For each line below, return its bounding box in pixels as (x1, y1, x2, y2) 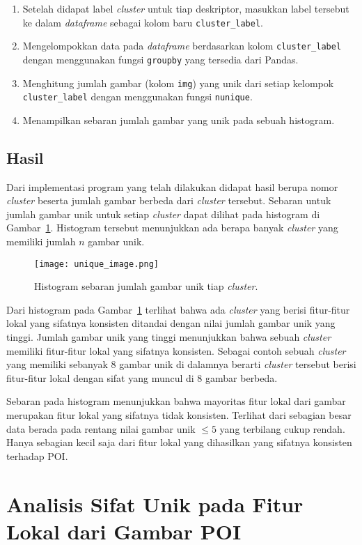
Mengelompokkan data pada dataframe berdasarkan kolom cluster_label (22, 38, 342, 53)
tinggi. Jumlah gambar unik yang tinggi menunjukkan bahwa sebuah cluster (6, 330, 331, 344)
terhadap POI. (6, 448, 68, 463)
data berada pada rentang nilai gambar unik (6, 421, 196, 436)
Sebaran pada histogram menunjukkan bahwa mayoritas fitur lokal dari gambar (6, 394, 346, 408)
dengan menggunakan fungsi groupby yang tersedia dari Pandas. (22, 52, 299, 66)
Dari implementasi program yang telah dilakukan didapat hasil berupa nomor (6, 179, 338, 194)
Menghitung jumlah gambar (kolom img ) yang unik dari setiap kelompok (22, 75, 334, 90)
